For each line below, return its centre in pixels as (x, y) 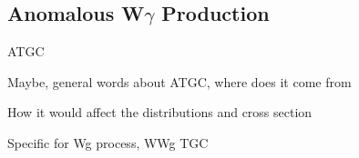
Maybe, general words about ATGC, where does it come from (179, 81)
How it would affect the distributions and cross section (160, 112)
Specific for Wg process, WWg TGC (108, 142)
